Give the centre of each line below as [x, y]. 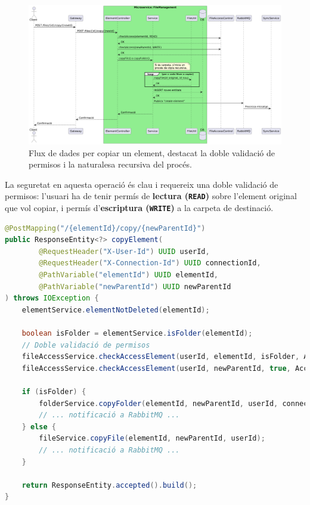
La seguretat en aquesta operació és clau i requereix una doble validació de [142, 184]
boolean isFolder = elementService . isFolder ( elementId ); [137, 333]
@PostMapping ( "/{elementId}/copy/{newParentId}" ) [105, 228]
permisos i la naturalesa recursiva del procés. [110, 164]
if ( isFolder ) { [54, 391]
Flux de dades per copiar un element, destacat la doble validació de [152, 152]
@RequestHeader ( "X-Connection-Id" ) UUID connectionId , [150, 263]
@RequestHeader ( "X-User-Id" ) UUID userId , [124, 251]
